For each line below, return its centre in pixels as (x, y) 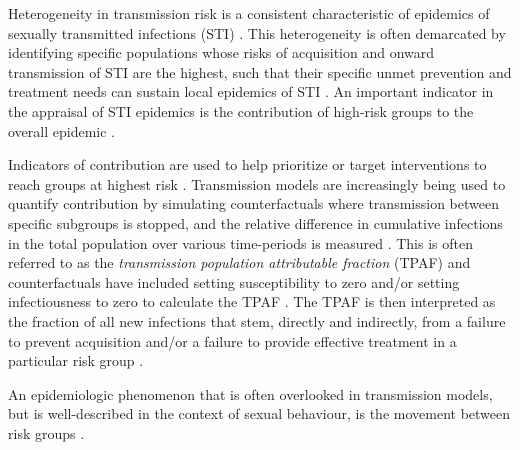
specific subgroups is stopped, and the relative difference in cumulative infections (255, 222)
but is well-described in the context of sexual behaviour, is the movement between (259, 413)
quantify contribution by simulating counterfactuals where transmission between (253, 203)
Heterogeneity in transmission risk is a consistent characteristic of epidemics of (249, 13)
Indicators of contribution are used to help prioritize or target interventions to (247, 164)
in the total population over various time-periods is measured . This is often (240, 242)
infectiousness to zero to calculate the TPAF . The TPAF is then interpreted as (252, 301)
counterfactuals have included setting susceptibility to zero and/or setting (234, 281)
